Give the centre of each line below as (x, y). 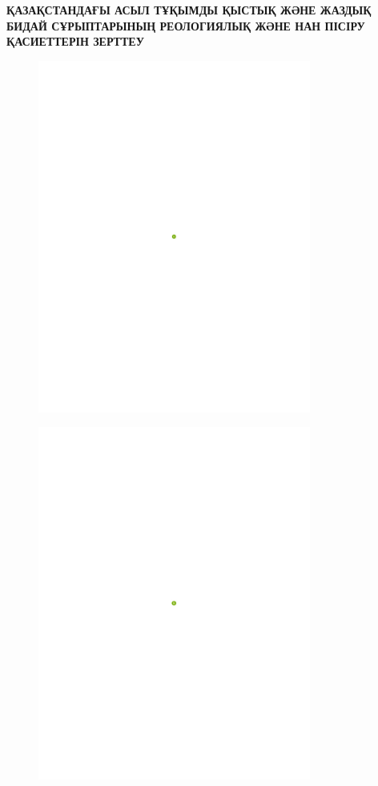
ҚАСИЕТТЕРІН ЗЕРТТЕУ (75, 41)
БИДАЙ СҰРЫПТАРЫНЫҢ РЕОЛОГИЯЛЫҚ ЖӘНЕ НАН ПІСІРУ (186, 25)
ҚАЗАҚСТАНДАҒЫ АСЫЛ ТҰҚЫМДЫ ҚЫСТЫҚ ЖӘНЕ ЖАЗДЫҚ (189, 10)
